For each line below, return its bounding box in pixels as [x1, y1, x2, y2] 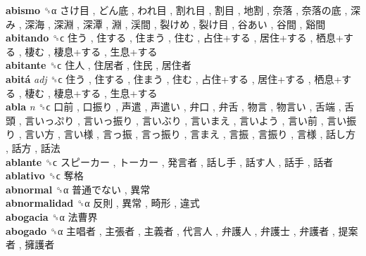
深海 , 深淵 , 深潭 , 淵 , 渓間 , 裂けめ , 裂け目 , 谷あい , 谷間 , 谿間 [25, 16, 326, 31]
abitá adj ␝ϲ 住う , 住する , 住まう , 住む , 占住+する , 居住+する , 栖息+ [6, 71, 342, 86]
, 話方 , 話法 [6, 140, 61, 155]
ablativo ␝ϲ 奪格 [6, 168, 84, 183]
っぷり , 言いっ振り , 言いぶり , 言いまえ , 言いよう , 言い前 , [44, 113, 324, 127]
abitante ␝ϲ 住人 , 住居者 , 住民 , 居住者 [6, 58, 191, 72]
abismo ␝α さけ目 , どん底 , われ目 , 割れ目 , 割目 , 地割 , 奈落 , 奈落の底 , [6, 3, 348, 17]
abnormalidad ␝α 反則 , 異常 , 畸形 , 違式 [6, 196, 200, 210]
